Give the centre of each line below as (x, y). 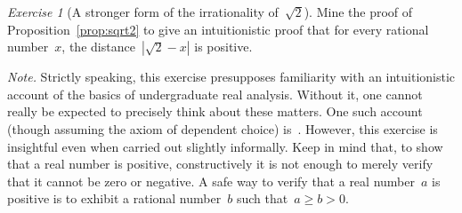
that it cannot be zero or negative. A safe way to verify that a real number (211, 181)
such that (262, 198)
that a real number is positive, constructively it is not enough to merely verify (220, 164)
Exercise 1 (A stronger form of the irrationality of (143, 12)
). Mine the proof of (358, 12)
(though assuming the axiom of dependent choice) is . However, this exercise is (223, 128)
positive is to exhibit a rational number (114, 198)
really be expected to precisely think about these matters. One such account (215, 111)
